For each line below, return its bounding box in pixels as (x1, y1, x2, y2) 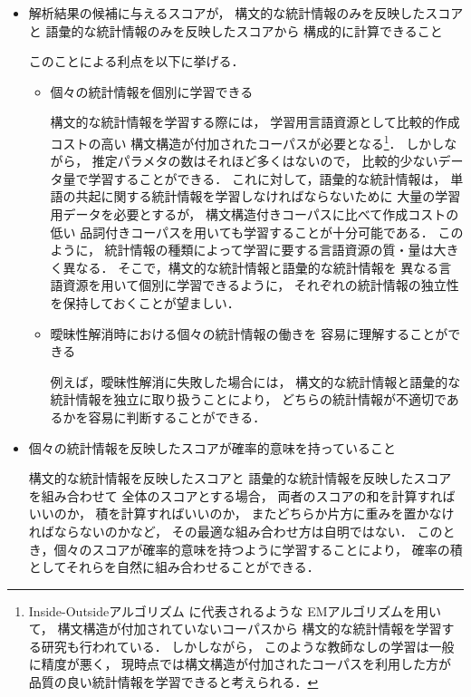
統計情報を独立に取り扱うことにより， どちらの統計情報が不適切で (50, 390, 447, 409)
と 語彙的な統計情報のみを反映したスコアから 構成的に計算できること (28, 21, 443, 40)
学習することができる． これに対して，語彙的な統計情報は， (88, 169, 447, 188)
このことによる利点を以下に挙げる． (28, 52, 245, 71)
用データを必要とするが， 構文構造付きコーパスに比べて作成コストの (50, 205, 459, 223)
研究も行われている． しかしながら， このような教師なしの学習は (41, 636, 429, 655)
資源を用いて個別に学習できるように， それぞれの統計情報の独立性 (62, 276, 459, 295)
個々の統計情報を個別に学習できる (50, 82, 254, 101)
